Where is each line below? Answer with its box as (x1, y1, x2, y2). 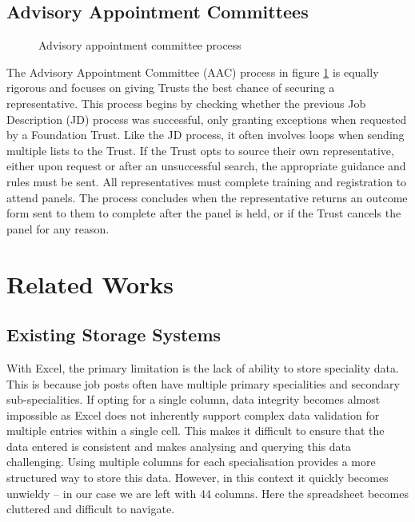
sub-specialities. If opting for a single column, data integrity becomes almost (6, 391, 381, 408)
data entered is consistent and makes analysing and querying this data (6, 437, 352, 454)
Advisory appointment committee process (38, 37, 241, 54)
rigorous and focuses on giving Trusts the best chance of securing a (6, 79, 335, 96)
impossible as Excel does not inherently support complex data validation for (6, 406, 380, 423)
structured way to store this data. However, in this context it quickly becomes (6, 469, 389, 486)
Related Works (6, 267, 174, 300)
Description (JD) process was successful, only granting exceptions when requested (6, 110, 407, 127)
